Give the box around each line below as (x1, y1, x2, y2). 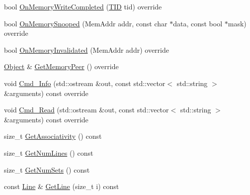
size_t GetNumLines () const (4, 147, 93, 158)
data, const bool (173, 18, 223, 28)
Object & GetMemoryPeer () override (4, 61, 119, 72)
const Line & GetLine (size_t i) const (4, 181, 119, 192)
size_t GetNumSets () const (4, 164, 90, 175)
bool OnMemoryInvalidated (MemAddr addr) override (4, 44, 169, 55)
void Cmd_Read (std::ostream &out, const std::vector (4, 104, 169, 115)
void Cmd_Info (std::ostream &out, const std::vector (4, 78, 166, 88)
